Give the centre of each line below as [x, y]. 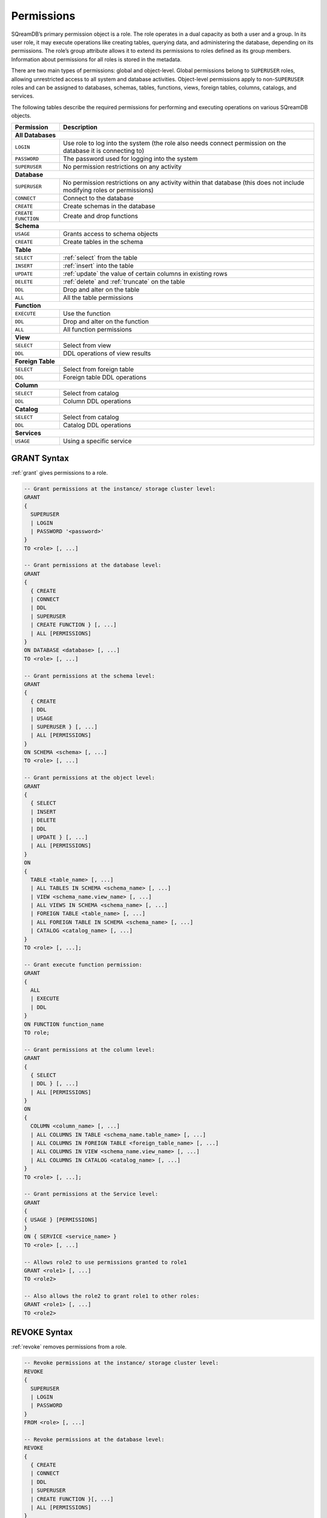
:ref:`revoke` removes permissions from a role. [69, 1347]
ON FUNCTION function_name [64, 1024]
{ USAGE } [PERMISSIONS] [61, 1220]
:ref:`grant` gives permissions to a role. [60, 472]
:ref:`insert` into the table [98, 266]
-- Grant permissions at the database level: [93, 565]
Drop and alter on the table [101, 290]
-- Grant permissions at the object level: [90, 778]
